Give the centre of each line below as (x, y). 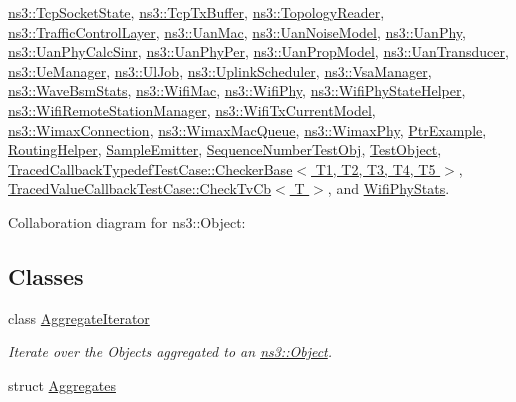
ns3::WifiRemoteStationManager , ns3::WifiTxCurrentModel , (192, 109)
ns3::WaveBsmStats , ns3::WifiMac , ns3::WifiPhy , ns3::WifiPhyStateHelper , (237, 90)
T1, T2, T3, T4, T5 (375, 168)
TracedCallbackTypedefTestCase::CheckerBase (150, 168)
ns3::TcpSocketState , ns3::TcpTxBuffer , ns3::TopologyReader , (196, 12)
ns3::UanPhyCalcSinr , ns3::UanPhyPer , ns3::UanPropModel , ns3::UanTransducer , (258, 51)
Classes (46, 275)
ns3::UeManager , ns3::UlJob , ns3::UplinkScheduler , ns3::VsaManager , (220, 70)
